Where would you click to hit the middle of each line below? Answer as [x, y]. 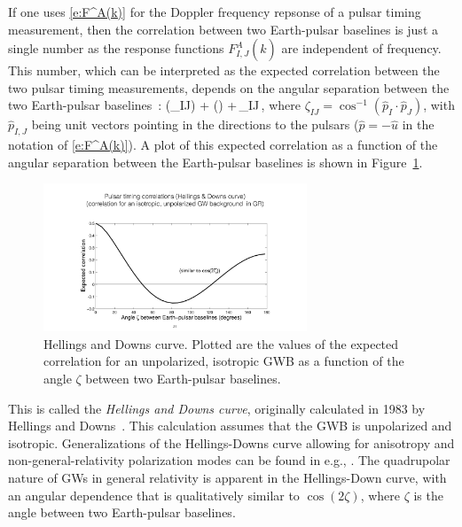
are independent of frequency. [361, 48]
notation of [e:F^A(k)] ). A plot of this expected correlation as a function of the [223, 145]
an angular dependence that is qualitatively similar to [154, 495]
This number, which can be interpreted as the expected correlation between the [224, 70]
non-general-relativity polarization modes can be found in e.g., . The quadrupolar [229, 460]
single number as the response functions [116, 48]
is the [428, 495]
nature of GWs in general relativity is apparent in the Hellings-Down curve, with [227, 478]
